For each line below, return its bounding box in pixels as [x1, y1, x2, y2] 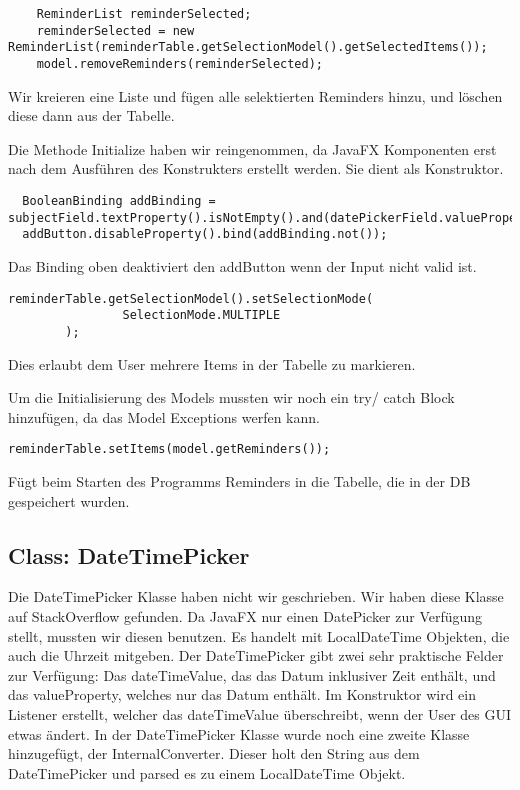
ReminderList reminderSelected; [36, 7, 252, 21]
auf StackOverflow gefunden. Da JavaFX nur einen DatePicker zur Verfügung [8, 605, 483, 626]
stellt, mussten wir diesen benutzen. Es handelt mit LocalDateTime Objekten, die [8, 625, 510, 646]
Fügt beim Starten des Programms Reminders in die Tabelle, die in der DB [8, 470, 471, 491]
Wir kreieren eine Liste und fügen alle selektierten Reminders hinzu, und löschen [8, 85, 503, 106]
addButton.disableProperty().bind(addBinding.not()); [22, 227, 388, 242]
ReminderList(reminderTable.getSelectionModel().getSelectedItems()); [8, 40, 488, 55]
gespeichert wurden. [8, 490, 130, 511]
